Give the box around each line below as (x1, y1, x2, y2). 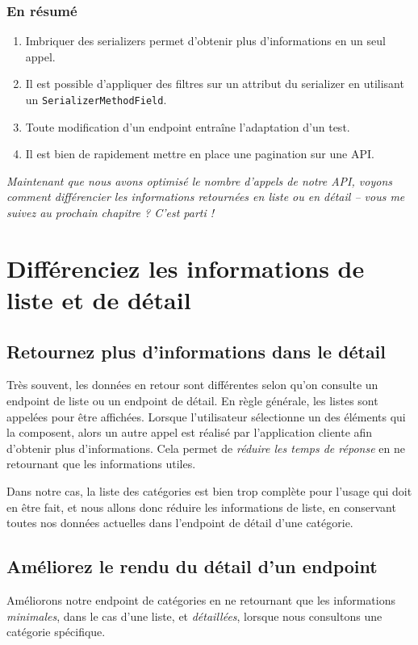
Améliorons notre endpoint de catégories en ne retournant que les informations (6, 591, 395, 608)
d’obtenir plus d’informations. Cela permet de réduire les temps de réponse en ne (6, 439, 405, 456)
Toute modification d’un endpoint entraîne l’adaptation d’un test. (25, 118, 350, 135)
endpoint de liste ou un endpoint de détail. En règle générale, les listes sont (6, 392, 378, 408)
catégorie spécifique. (6, 623, 106, 640)
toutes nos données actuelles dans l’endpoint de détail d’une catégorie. (6, 514, 353, 531)
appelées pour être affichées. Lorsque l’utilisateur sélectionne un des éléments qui (6, 408, 406, 425)
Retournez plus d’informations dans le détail (6, 338, 387, 363)
